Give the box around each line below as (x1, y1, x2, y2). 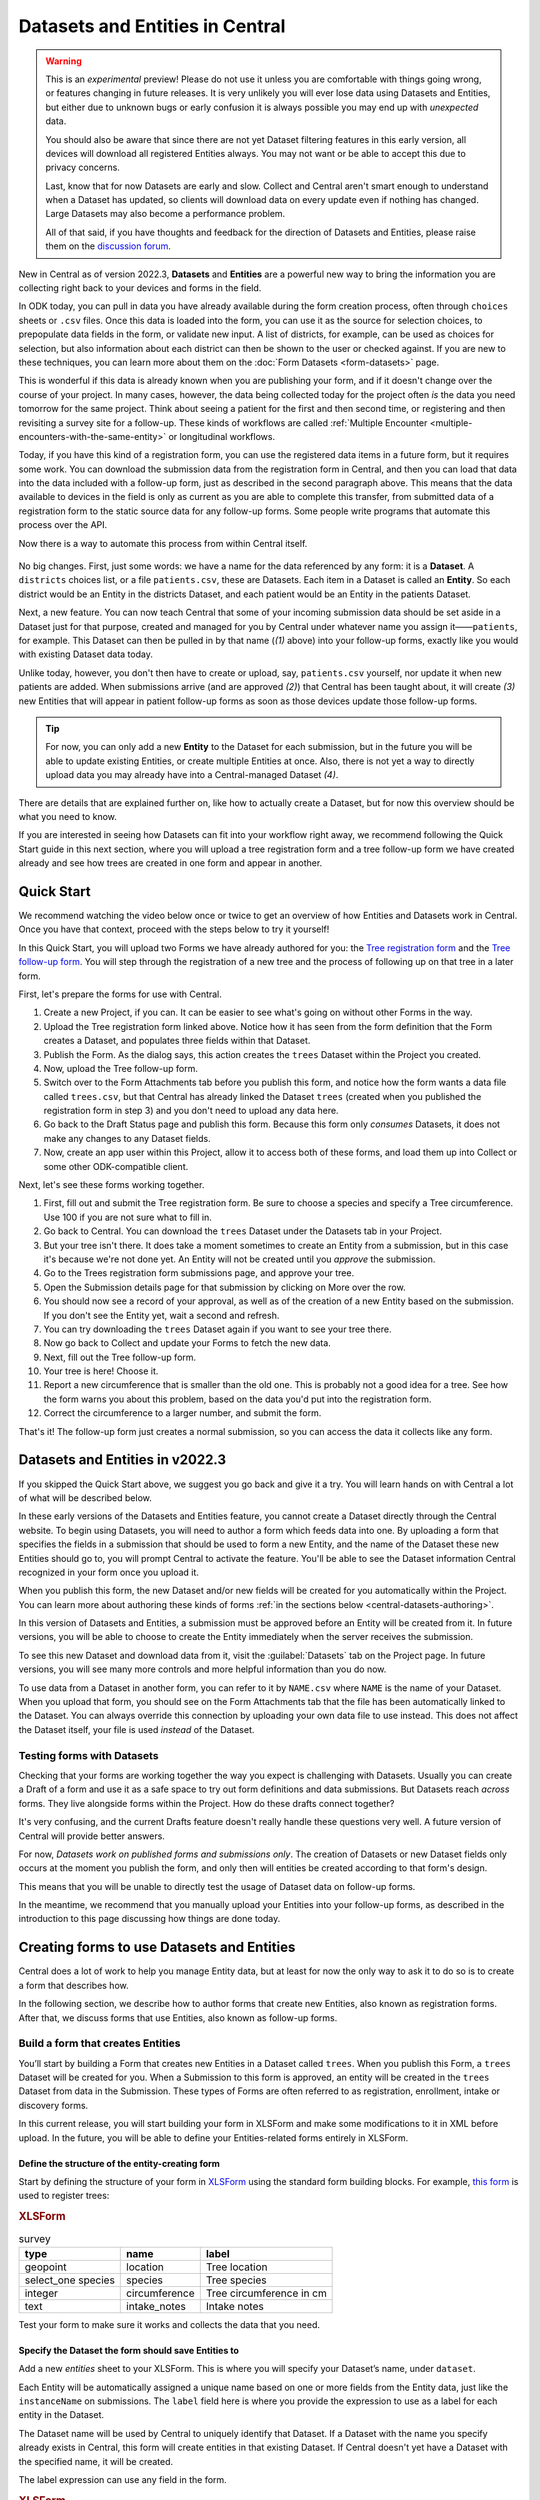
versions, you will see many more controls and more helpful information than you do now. (18, 1663, 387, 1675)
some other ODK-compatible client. (43, 1160, 189, 1172)
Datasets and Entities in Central (18, 15, 286, 37)
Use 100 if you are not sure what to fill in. (43, 1211, 212, 1223)
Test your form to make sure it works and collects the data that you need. (18, 2318, 320, 2330)
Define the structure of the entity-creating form (18, 2157, 220, 2169)
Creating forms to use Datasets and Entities (18, 1939, 296, 1956)
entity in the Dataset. (18, 2409, 105, 2421)
